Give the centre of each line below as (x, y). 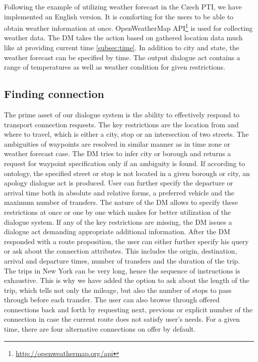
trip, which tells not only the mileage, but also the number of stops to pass (118, 290)
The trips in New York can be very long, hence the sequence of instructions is (122, 270)
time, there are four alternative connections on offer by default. (100, 329)
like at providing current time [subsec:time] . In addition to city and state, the (122, 47)
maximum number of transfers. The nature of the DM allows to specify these (121, 202)
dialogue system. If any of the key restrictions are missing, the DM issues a (118, 222)
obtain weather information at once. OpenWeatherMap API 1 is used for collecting (129, 27)
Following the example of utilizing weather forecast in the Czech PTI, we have (123, 6)
